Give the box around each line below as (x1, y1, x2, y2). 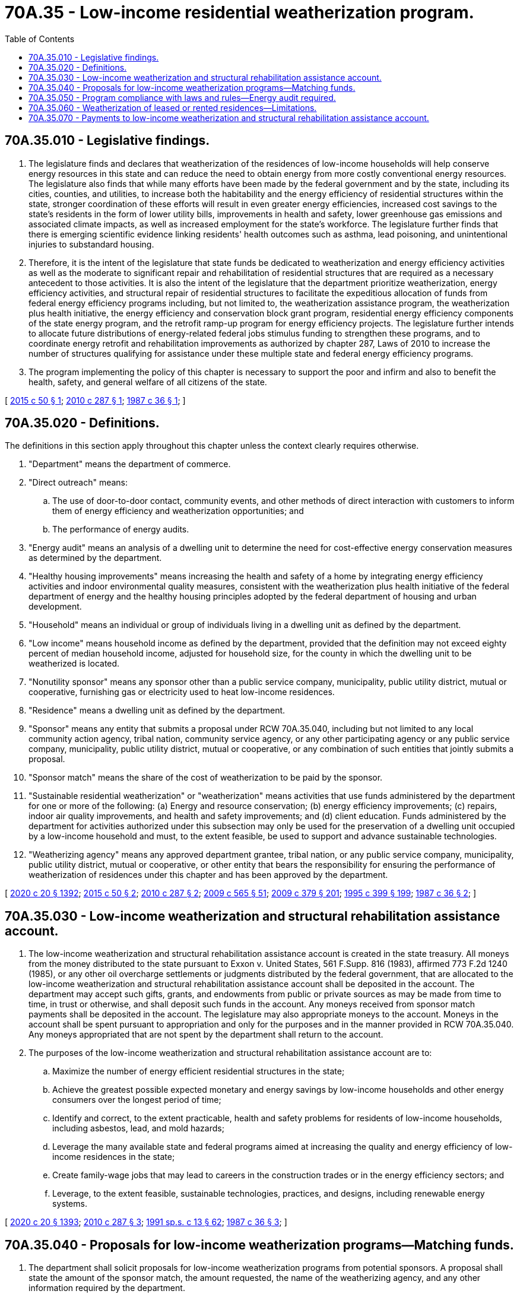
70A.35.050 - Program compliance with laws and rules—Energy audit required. (28, 92, 336, 103)
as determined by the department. (28, 553, 162, 563)
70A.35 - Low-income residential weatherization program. (5, 2, 474, 23)
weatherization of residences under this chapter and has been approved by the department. (28, 870, 388, 880)
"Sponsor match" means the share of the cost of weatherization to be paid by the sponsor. (28, 772, 383, 783)
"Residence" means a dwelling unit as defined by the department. (28, 705, 286, 716)
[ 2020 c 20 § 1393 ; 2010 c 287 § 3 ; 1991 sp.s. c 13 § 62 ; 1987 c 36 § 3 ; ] (5, 1217, 287, 1228)
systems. (52, 1198, 87, 1209)
